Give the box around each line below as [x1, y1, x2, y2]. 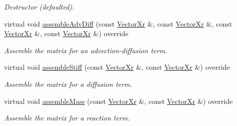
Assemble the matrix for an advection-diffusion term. [4, 45, 167, 55]
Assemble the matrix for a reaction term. [4, 112, 130, 123]
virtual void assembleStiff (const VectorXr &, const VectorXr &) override [4, 62, 230, 72]
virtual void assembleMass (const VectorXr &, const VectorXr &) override [4, 95, 233, 106]
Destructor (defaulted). [4, 2, 75, 12]
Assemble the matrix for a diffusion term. [4, 78, 132, 89]
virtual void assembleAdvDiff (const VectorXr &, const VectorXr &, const [4, 18, 232, 29]
